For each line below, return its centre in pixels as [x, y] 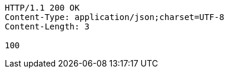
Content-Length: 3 [47, 26]
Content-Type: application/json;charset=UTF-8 [114, 17]
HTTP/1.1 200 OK [42, 8]
